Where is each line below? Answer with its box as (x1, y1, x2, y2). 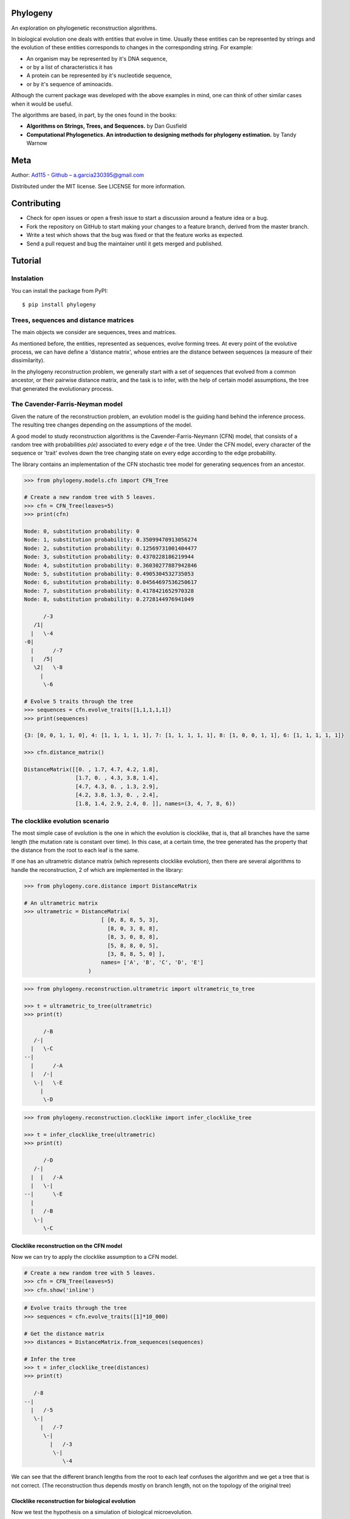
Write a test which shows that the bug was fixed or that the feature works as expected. (26, 231, 244, 239)
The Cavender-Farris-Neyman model (11, 400, 123, 408)
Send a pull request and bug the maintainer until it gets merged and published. (26, 240, 223, 247)
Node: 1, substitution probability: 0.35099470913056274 (24, 537, 197, 543)
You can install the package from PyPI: (11, 287, 108, 294)
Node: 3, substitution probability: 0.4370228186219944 (24, 554, 194, 560)
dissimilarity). (11, 357, 45, 364)
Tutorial (11, 256, 42, 266)
